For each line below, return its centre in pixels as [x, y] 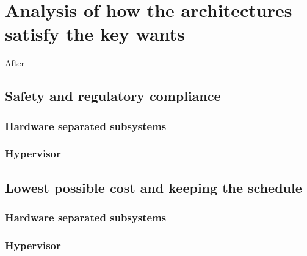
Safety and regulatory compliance [113, 96]
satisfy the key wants [95, 34]
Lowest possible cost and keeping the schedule [153, 187]
